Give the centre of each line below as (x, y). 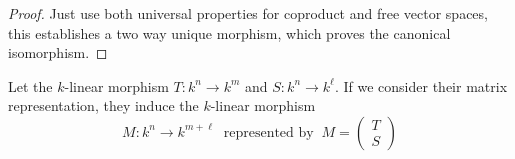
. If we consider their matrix (421, 85)
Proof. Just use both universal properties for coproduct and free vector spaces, (248, 13)
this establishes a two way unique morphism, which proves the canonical (229, 32)
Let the (30, 85)
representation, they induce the (103, 105)
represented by (268, 132)
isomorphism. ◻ (58, 52)
